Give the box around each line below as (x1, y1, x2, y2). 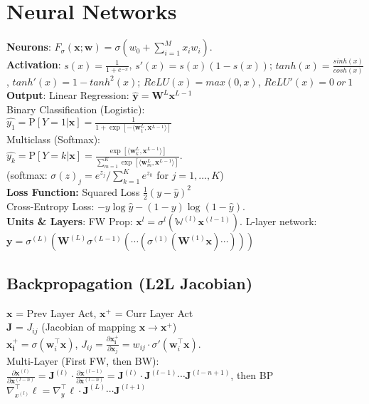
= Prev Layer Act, (16, 305, 97, 320)
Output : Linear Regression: (6, 88, 129, 103)
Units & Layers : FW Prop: (6, 214, 133, 229)
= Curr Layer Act (114, 305, 193, 320)
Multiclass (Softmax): (6, 132, 101, 147)
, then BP (230, 368, 274, 383)
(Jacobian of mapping (41, 319, 137, 334)
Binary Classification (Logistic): (6, 102, 145, 116)
